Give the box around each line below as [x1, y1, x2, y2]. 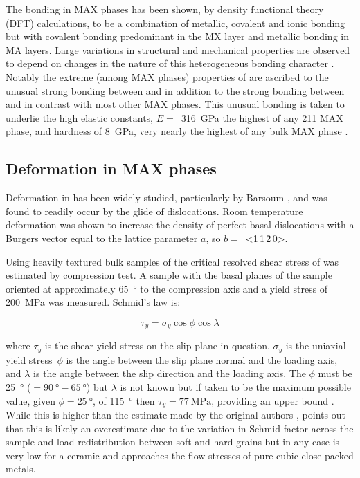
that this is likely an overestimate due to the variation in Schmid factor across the [6, 421, 354, 435]
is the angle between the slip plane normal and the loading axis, [66, 352, 338, 367]
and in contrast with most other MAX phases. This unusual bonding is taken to [6, 97, 345, 111]
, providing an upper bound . [211, 393, 334, 407]
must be [318, 366, 352, 380]
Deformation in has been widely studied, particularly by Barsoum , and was [6, 190, 327, 205]
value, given [6, 393, 55, 407]
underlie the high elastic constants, [6, 110, 153, 125]
